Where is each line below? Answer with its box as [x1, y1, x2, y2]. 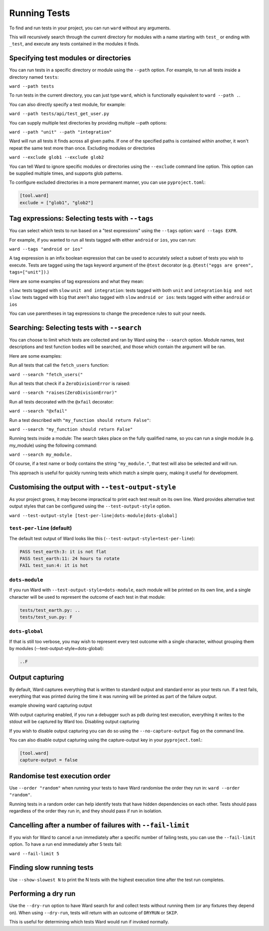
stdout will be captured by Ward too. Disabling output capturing [9, 719, 139, 725]
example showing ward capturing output [9, 702, 92, 708]
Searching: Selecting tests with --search [9, 323, 142, 332]
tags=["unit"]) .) [9, 269, 49, 275]
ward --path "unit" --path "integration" [9, 129, 112, 134]
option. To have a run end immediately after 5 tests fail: [9, 841, 122, 847]
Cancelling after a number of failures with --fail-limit [9, 821, 190, 829]
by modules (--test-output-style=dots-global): [9, 646, 104, 652]
